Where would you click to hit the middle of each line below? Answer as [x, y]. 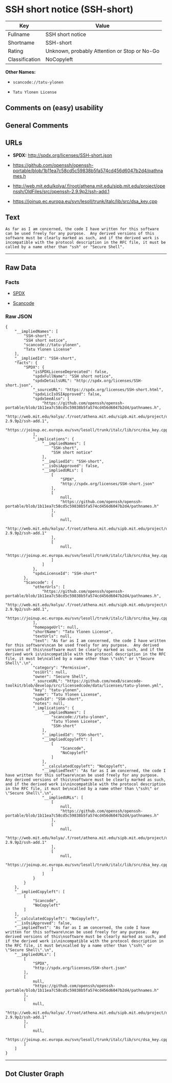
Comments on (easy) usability [54, 108]
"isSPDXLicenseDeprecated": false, [71, 372]
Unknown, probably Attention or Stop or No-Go [102, 51]
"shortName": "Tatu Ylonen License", [73, 632]
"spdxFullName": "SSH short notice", [73, 377]
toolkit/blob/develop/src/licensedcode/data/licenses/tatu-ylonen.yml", [84, 686]
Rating [16, 51]
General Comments [37, 125]
